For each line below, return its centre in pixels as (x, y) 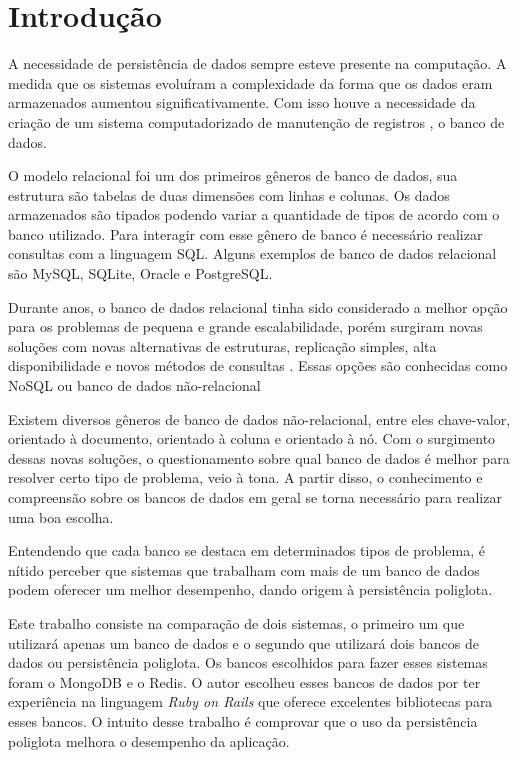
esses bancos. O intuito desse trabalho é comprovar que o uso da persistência (243, 720)
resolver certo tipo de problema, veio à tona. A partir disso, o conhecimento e (245, 477)
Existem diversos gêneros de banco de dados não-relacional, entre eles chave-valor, (259, 418)
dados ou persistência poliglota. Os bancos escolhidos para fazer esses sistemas (248, 662)
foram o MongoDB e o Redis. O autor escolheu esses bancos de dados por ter (244, 681)
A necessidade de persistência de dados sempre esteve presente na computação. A (257, 63)
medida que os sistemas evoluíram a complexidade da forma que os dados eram (250, 82)
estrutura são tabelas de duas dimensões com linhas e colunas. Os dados (229, 194)
